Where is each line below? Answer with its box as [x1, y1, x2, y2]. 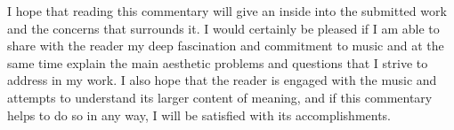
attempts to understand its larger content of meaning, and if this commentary [7, 88, 433, 106]
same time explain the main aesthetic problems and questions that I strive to [7, 53, 428, 72]
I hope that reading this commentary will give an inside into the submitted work [7, 2, 447, 19]
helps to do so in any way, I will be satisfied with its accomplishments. [7, 105, 392, 124]
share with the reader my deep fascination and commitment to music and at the [7, 36, 444, 55]
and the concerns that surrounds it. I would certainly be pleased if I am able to [7, 19, 440, 37]
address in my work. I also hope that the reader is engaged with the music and [7, 71, 437, 89]
